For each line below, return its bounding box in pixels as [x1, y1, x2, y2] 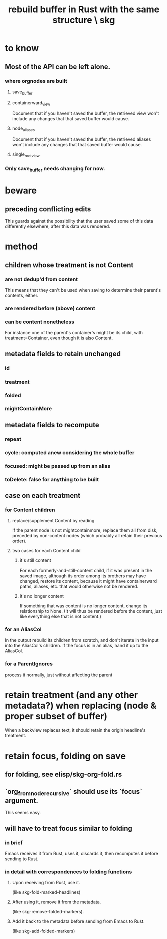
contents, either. [5, 292, 39, 299]
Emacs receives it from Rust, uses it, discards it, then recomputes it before [5, 850, 158, 856]
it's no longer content [19, 593, 64, 599]
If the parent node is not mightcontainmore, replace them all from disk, [12, 527, 158, 533]
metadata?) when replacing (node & [5, 700, 157, 711]
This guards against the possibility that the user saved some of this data [5, 218, 153, 224]
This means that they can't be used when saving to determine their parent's [5, 287, 161, 293]
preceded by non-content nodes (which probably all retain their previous [12, 533, 162, 539]
